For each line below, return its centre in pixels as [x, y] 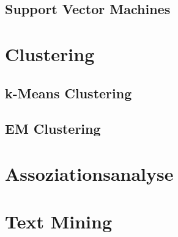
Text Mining [59, 221]
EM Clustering [53, 129]
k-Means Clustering [69, 93]
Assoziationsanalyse [89, 173]
